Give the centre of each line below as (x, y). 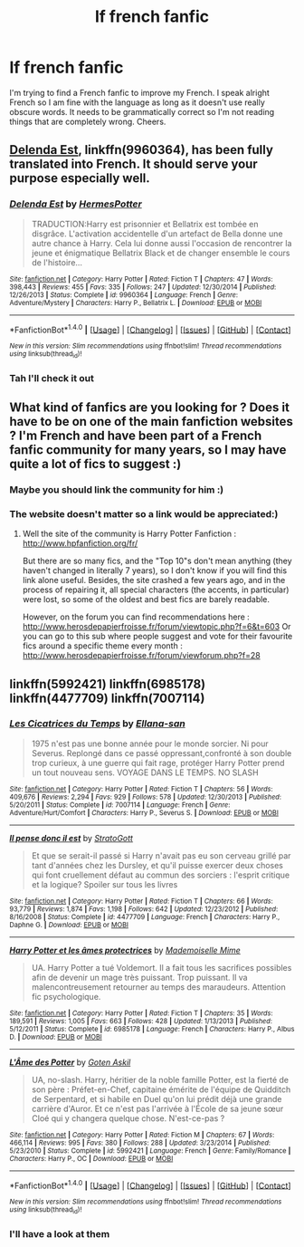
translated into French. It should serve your (133, 164)
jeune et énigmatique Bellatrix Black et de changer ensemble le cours (161, 253)
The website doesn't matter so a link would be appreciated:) (144, 513)
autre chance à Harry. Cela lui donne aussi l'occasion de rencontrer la (161, 243)
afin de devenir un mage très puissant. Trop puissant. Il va (139, 977)
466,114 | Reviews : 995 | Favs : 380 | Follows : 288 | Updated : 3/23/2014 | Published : (140, 1143)
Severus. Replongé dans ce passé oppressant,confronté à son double (161, 753)
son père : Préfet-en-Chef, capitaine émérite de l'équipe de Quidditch (161, 1089)
